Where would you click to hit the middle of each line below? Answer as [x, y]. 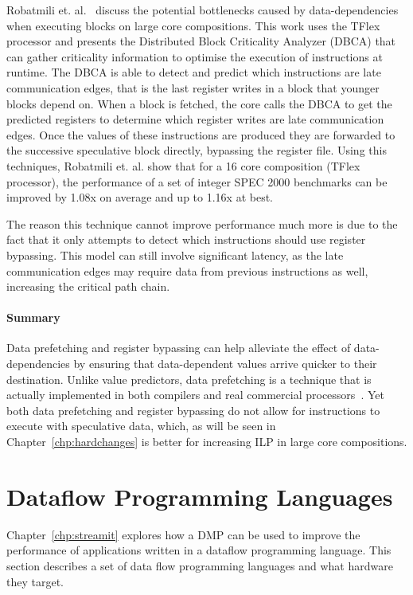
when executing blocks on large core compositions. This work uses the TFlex [193, 25]
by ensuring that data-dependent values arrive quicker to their [225, 364]
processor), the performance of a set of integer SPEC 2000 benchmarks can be [197, 181]
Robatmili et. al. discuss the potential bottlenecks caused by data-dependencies [203, 10]
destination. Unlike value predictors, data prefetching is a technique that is [189, 379]
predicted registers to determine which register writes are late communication [195, 119]
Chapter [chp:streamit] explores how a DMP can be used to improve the [183, 534]
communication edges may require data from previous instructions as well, [187, 270]
